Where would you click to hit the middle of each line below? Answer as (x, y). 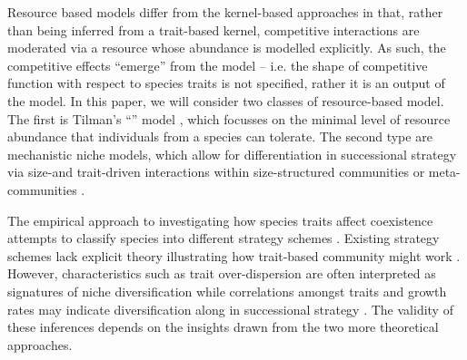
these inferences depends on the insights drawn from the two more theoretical (223, 327)
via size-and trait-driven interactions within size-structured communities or (216, 172)
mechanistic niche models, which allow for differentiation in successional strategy (232, 154)
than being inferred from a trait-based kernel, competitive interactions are (214, 29)
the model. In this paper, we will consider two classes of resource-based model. (226, 100)
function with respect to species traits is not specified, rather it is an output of (226, 83)
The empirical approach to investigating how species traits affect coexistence (220, 220)
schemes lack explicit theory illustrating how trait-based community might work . (234, 255)
